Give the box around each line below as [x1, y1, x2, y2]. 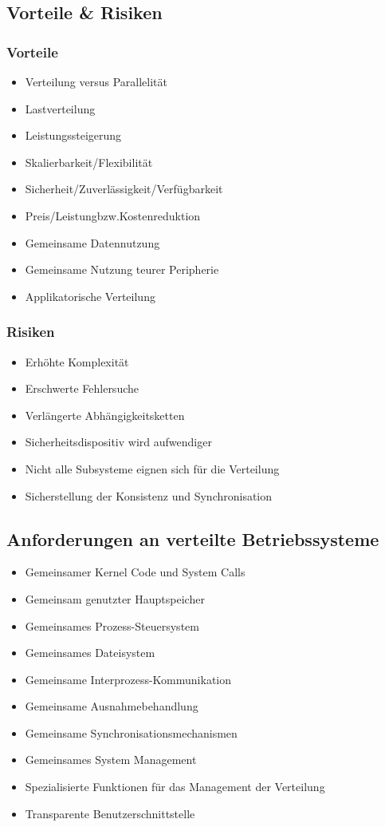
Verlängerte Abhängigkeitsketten [25, 406, 185, 423]
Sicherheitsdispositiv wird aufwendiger [25, 433, 212, 450]
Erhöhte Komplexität [25, 353, 129, 370]
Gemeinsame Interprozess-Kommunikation [25, 671, 232, 687]
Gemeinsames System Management [25, 751, 197, 768]
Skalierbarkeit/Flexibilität [25, 153, 153, 170]
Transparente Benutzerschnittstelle [25, 805, 195, 821]
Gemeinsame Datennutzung [25, 234, 160, 251]
